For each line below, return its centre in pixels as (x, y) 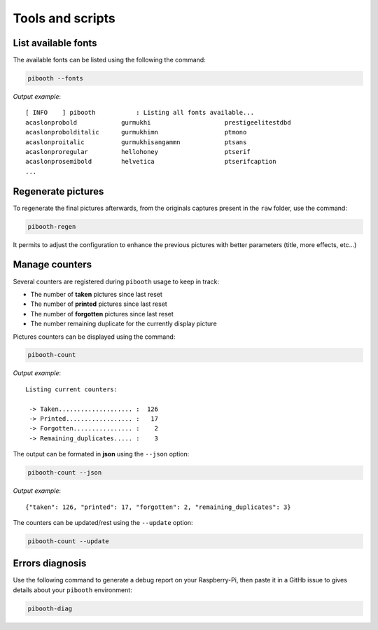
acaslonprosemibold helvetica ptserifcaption (151, 162)
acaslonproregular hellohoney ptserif (138, 152)
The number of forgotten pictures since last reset (102, 314)
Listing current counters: (72, 389)
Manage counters (52, 265)
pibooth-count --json (65, 473)
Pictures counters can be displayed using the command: (94, 337)
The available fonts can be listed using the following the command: (109, 60)
